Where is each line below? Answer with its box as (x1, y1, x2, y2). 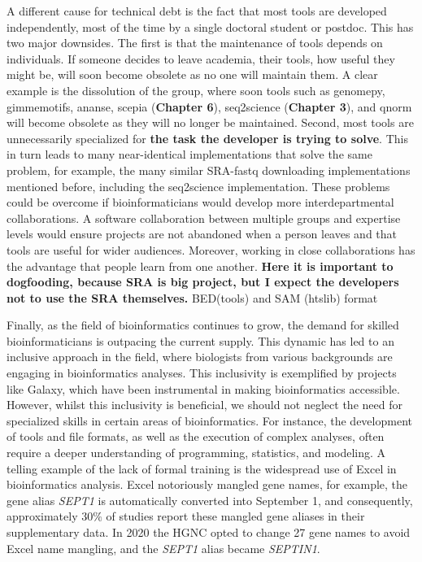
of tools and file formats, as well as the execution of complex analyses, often (7, 428, 385, 445)
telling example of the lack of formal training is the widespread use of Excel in (7, 460, 397, 477)
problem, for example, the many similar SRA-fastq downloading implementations (7, 161, 411, 178)
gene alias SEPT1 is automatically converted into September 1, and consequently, (7, 491, 413, 508)
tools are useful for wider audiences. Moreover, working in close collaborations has (7, 241, 415, 258)
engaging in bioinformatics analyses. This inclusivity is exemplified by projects (7, 364, 397, 381)
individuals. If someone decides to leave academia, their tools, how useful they (7, 50, 395, 67)
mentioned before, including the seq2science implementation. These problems (7, 177, 390, 194)
